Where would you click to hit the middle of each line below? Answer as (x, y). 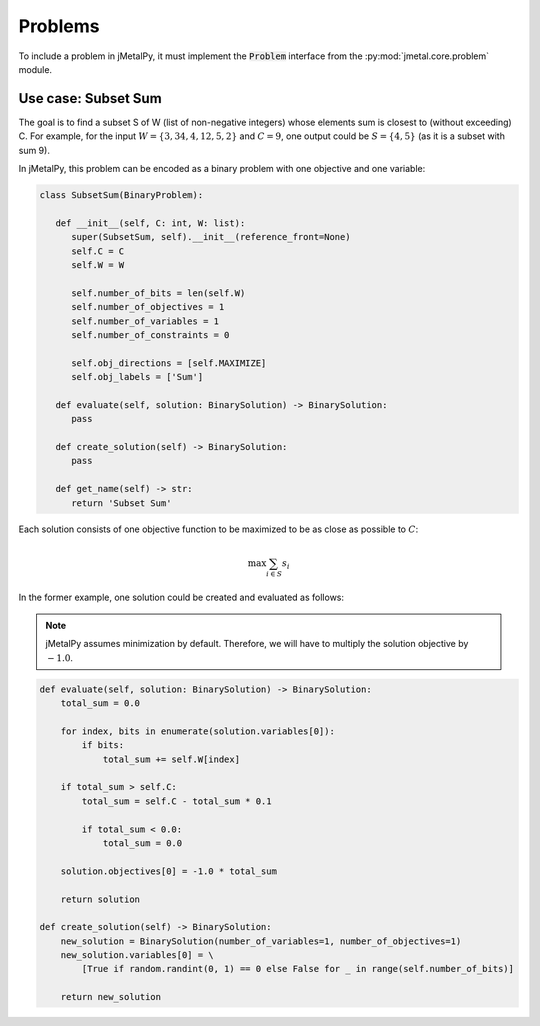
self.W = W (98, 264)
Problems (59, 26)
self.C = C (98, 251)
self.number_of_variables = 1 (145, 321)
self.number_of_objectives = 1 (148, 307)
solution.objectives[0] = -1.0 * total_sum (168, 871)
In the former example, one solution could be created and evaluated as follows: (181, 597)
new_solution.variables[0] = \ (137, 955)
